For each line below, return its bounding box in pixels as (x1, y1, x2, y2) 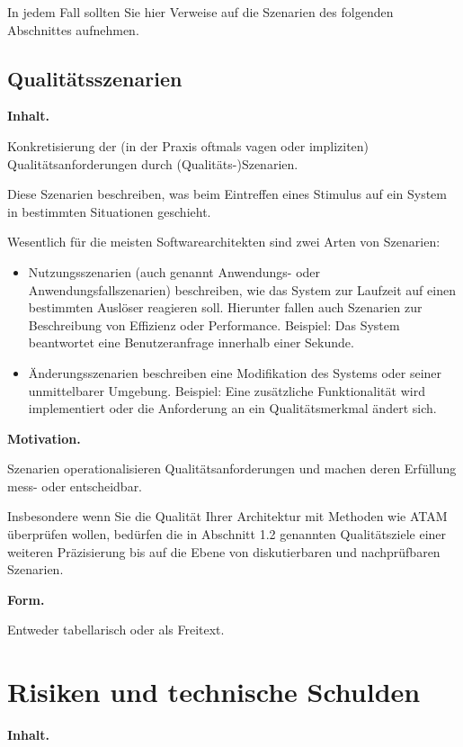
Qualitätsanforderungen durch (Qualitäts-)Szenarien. (7, 154, 298, 173)
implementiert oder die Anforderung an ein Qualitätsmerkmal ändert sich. (28, 399, 437, 418)
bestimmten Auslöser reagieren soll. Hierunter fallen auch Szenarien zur (28, 298, 423, 317)
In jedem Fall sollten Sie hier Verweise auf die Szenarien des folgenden (7, 3, 394, 21)
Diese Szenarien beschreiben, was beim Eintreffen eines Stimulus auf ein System (7, 184, 447, 203)
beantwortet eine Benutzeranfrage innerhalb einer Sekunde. (28, 333, 354, 352)
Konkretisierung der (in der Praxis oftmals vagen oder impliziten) (7, 136, 370, 155)
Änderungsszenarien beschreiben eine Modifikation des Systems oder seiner (28, 363, 442, 382)
